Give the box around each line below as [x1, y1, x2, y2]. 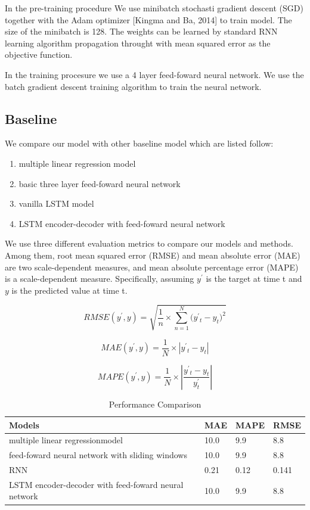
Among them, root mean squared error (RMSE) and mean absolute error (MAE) [5, 248, 300, 261]
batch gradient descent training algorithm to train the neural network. [5, 80, 262, 92]
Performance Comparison [108, 397, 201, 410]
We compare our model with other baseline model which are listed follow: [5, 137, 274, 150]
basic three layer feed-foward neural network [18, 177, 181, 189]
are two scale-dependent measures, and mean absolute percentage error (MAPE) [5, 260, 299, 273]
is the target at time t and [206, 272, 302, 285]
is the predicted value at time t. [11, 284, 128, 296]
